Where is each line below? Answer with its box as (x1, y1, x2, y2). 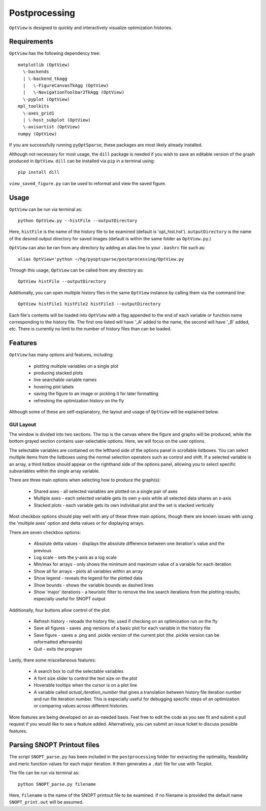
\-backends (23, 69, 49, 75)
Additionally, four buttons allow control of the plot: (9, 607, 111, 613)
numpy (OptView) (18, 131, 57, 137)
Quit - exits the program (33, 646, 82, 652)
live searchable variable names (33, 377, 97, 383)
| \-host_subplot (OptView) (23, 117, 91, 123)
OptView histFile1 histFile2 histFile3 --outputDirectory (18, 301, 161, 307)
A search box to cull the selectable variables (33, 668, 124, 674)
